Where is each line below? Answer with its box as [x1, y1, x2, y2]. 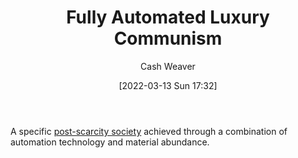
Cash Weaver [140, 60, 196, 72]
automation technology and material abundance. [10, 136, 210, 148]
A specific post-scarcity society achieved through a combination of [10, 125, 288, 137]
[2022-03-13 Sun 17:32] [118, 79, 218, 91]
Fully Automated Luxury [66, 6, 270, 29]
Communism [113, 27, 223, 50]
